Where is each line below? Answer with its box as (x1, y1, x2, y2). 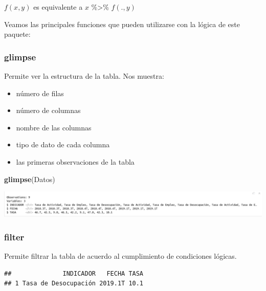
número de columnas (16, 105, 81, 116)
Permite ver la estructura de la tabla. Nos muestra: (4, 71, 164, 81)
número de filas (16, 87, 64, 98)
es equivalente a (33, 2, 83, 12)
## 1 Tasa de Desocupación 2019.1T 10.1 (4, 280, 144, 287)
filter (4, 230, 25, 243)
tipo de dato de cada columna (16, 139, 110, 150)
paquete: (4, 29, 31, 39)
